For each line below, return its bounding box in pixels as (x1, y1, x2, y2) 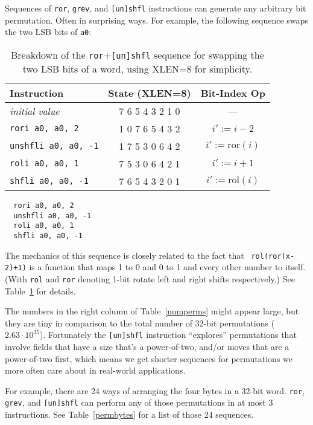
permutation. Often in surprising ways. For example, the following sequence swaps (5, 13, 308, 26)
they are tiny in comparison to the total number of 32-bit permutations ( (5, 316, 275, 329)
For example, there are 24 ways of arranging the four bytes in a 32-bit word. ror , (5, 384, 305, 397)
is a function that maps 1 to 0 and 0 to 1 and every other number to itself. (29, 261, 306, 273)
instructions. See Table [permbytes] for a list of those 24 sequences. (5, 408, 254, 421)
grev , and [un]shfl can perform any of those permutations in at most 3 (5, 396, 273, 409)
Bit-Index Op (200, 85, 265, 100)
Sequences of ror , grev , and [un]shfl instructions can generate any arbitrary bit (5, 2, 306, 14)
